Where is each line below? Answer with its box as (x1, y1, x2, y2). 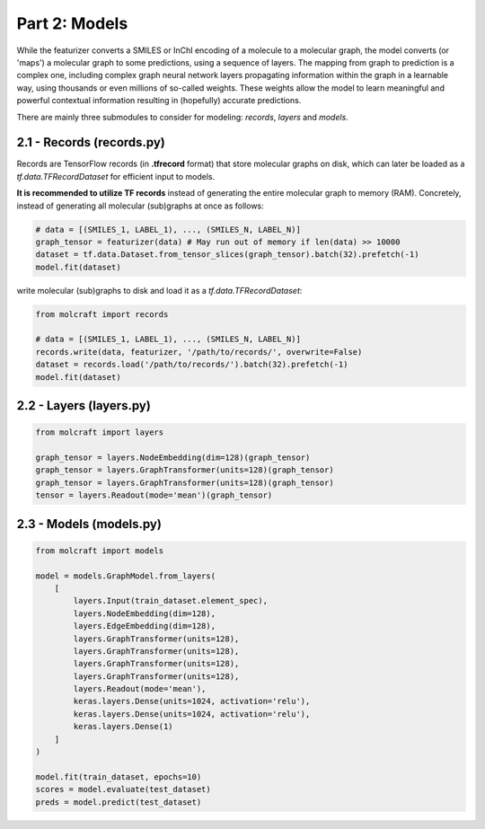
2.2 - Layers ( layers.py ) (16, 398, 152, 413)
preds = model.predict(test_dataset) (35, 797, 202, 807)
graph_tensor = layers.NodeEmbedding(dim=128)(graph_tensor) (35, 453, 311, 463)
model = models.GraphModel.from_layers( (35, 570, 216, 581)
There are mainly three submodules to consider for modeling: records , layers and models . (16, 111, 349, 122)
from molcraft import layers (35, 428, 164, 437)
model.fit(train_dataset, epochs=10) (35, 772, 202, 781)
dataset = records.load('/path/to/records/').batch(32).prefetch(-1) (35, 359, 348, 370)
